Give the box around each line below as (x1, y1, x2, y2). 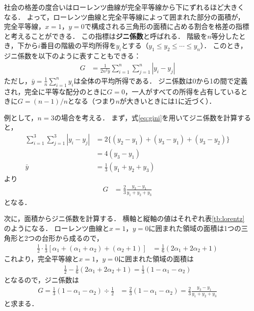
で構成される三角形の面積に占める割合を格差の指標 (84, 21, 250, 31)
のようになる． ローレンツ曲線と (4, 223, 109, 233)
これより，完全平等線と (4, 254, 79, 264)
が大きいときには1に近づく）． (120, 96, 216, 106)
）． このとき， (200, 40, 247, 51)
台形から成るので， (41, 232, 103, 243)
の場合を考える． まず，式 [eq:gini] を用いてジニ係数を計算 (54, 112, 237, 122)
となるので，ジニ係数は (4, 275, 79, 285)
